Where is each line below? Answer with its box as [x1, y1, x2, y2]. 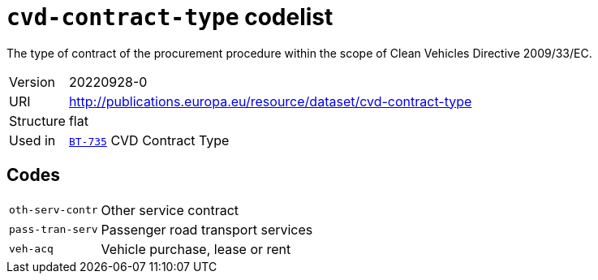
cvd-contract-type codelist [6, 3, 333, 31]
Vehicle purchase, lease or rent [101, 240, 291, 257]
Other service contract [101, 201, 239, 218]
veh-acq [9, 243, 54, 256]
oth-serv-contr [9, 204, 98, 217]
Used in [9, 131, 56, 149]
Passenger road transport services [101, 221, 313, 238]
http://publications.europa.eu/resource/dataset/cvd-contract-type [68, 93, 472, 110]
